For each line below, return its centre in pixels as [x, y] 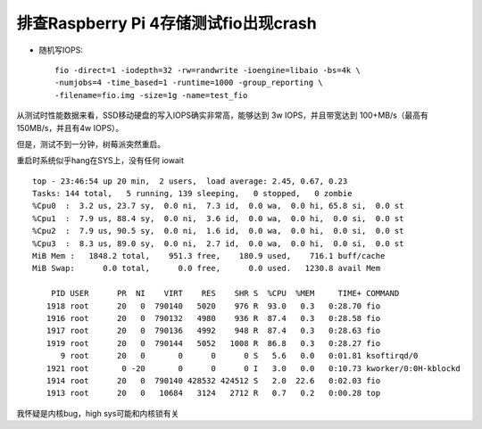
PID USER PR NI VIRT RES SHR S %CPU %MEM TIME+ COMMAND [225, 293]
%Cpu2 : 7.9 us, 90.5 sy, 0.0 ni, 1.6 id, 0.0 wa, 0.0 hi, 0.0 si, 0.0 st [218, 231]
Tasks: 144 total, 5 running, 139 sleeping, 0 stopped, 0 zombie [192, 194]
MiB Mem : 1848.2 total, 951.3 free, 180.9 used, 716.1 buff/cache [209, 256]
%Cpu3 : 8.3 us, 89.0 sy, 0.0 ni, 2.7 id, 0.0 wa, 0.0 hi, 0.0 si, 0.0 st [218, 243]
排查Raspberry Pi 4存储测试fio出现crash [166, 23]
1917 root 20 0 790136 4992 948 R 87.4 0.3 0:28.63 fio [213, 331]
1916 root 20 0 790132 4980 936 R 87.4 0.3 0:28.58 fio [213, 318]
